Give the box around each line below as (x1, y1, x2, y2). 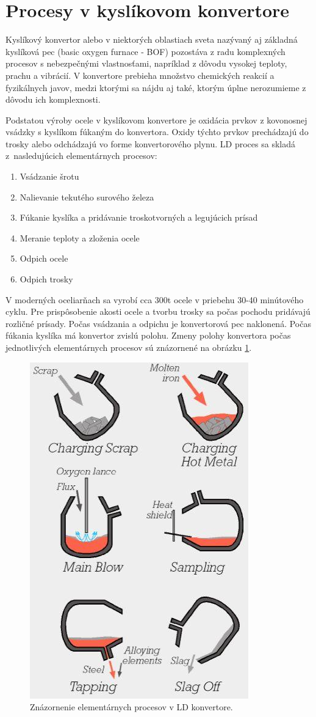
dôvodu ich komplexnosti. (5, 93, 101, 106)
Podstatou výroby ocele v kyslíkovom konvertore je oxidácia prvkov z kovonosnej (5, 113, 307, 126)
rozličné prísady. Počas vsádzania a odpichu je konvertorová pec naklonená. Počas (5, 317, 311, 329)
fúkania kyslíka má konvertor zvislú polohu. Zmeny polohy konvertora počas (5, 329, 291, 342)
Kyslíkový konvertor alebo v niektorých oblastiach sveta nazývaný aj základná (5, 33, 298, 46)
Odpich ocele (20, 252, 68, 265)
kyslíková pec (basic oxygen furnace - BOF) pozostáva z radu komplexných (5, 45, 285, 57)
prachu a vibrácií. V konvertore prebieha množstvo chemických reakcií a (5, 68, 275, 81)
